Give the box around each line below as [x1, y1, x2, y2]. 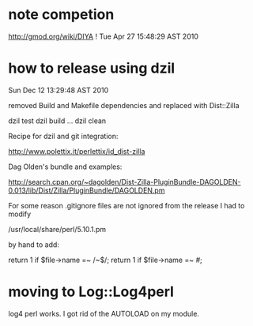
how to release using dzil [8, 59, 176, 77]
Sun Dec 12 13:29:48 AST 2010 [8, 85, 109, 95]
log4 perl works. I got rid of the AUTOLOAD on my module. [8, 309, 200, 318]
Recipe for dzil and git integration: [8, 131, 119, 141]
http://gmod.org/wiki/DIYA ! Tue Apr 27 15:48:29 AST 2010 [8, 32, 199, 41]
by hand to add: [8, 239, 59, 249]
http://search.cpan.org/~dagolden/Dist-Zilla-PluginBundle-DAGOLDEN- [8, 177, 241, 186]
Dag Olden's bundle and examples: [8, 162, 123, 171]
